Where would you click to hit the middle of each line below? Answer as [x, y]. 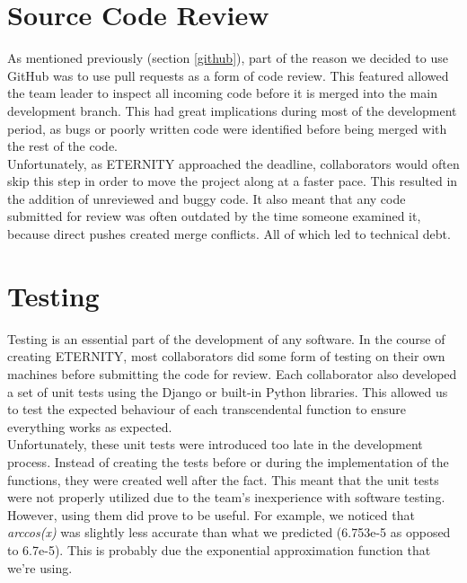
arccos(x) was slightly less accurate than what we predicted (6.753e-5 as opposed [229, 532]
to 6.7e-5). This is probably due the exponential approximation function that [219, 549]
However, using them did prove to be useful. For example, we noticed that [211, 514]
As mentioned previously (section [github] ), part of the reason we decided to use [228, 58]
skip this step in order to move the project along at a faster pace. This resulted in [233, 181]
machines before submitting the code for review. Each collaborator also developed [232, 373]
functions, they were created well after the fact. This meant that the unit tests [223, 479]
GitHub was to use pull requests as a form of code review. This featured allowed [228, 75]
